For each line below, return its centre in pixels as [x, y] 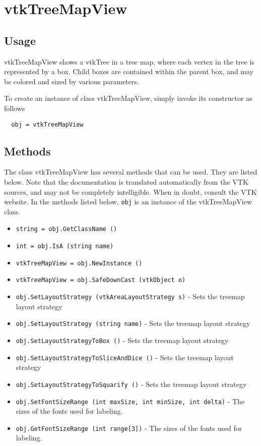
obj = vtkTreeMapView [47, 124]
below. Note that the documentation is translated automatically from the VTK [126, 182]
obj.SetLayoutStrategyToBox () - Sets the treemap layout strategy [122, 340]
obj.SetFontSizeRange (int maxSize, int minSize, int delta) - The [130, 401]
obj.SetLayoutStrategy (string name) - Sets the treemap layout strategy [133, 323]
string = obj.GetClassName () [67, 229]
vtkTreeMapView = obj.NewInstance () [79, 263]
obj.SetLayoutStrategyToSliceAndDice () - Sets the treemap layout [125, 357]
